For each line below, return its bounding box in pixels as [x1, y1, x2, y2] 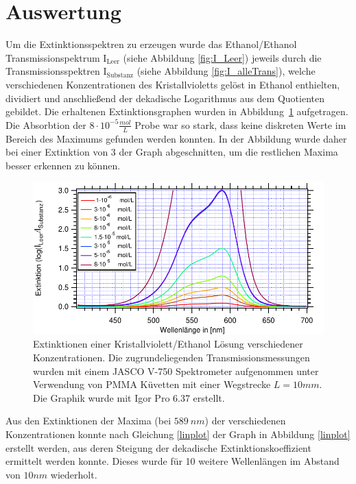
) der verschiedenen [204, 413, 286, 428]
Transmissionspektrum [5, 50, 100, 64]
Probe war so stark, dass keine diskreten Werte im [134, 117, 346, 132]
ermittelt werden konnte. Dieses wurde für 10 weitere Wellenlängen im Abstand [5, 454, 340, 468]
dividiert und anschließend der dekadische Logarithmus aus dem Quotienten [5, 90, 324, 105]
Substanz [106, 71, 134, 79]
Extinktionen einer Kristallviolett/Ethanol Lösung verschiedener [33, 337, 303, 351]
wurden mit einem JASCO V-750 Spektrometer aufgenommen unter [33, 363, 319, 378]
